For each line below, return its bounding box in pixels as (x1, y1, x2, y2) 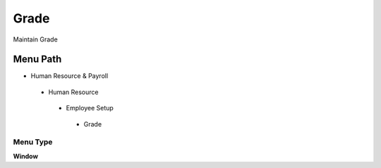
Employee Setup (66, 104, 114, 112)
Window (13, 152, 39, 160)
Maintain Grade (13, 35, 58, 44)
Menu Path (13, 53, 62, 65)
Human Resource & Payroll (30, 72, 109, 80)
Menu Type (13, 137, 53, 147)
